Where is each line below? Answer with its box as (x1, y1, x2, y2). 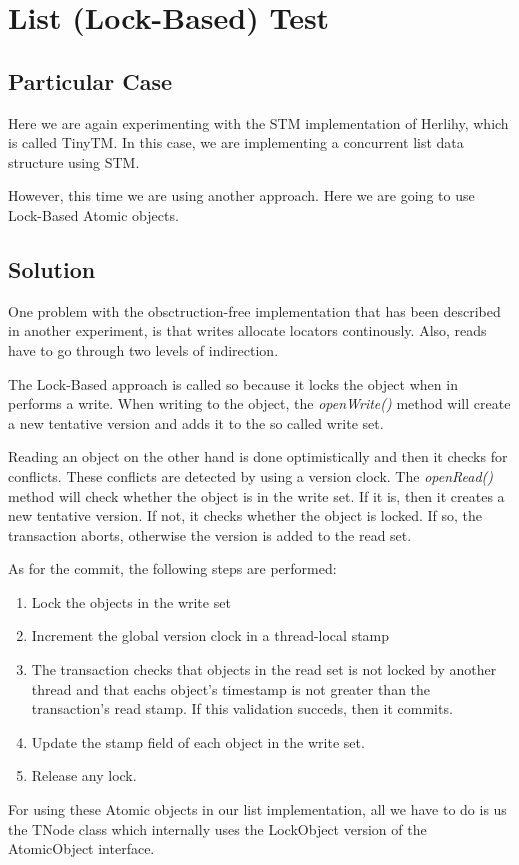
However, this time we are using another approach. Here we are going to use (8, 185, 475, 206)
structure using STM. (8, 151, 140, 172)
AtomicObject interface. (8, 838, 155, 859)
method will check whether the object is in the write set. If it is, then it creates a (8, 485, 505, 506)
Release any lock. (31, 765, 137, 786)
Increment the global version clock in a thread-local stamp (31, 625, 390, 646)
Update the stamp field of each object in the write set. (31, 731, 365, 752)
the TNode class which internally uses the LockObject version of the (8, 818, 427, 839)
